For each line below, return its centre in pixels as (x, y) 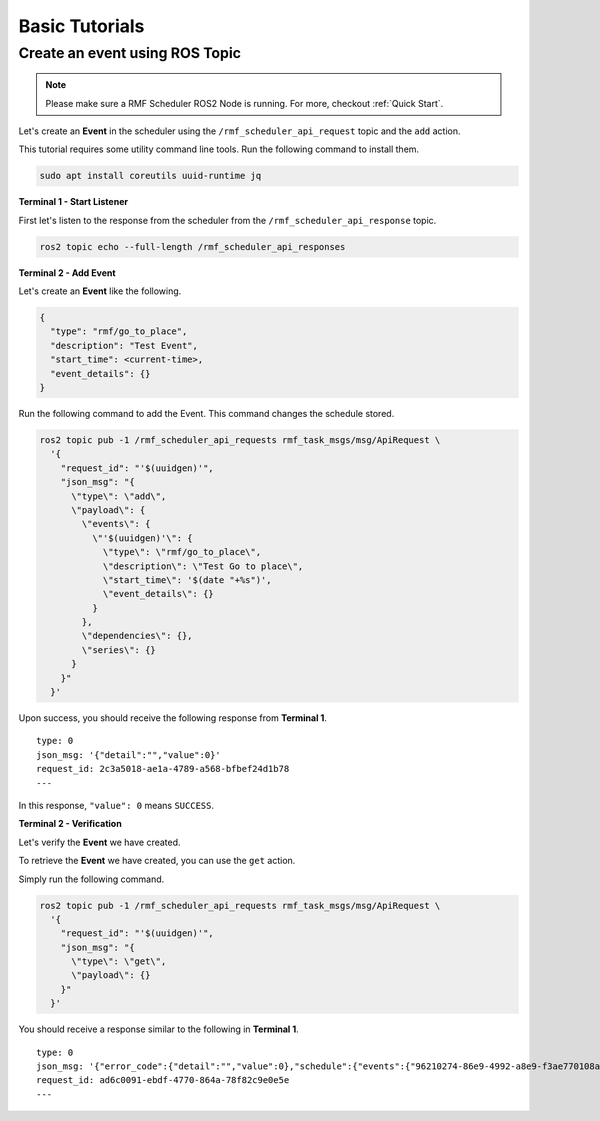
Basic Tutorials (81, 26)
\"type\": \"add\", (119, 496)
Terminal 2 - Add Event (67, 272)
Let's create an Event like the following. (100, 291)
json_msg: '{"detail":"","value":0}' (129, 754)
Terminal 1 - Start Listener (73, 202)
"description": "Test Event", (124, 345)
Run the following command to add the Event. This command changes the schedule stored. (206, 414)
